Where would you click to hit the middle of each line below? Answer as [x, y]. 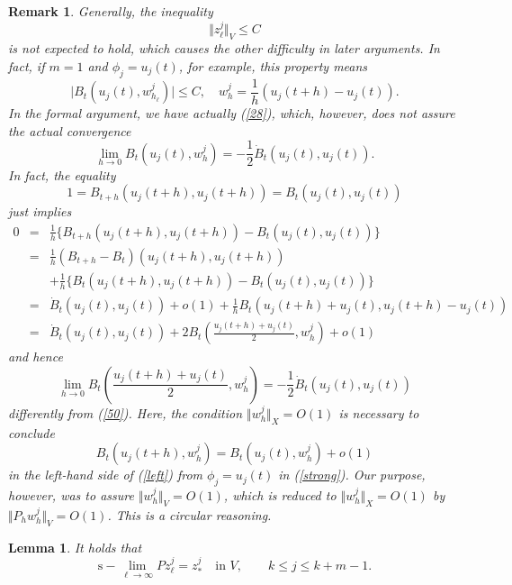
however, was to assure [71, 495]
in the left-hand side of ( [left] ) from [105, 475]
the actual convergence [70, 130]
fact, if [27, 65]
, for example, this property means [273, 65]
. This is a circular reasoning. [189, 514]
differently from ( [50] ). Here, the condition [126, 412]
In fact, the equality [62, 174]
